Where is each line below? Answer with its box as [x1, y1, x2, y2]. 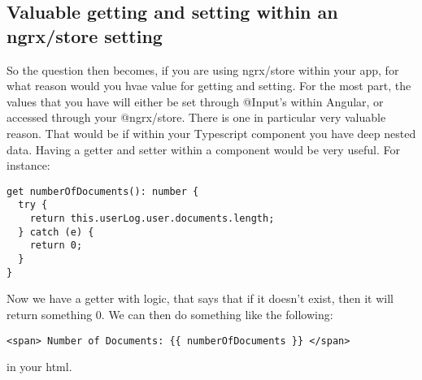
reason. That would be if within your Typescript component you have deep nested [7, 124, 416, 141]
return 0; [29, 240, 83, 252]
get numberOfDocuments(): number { [7, 185, 199, 197]
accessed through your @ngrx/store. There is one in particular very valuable [7, 109, 386, 126]
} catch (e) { [18, 226, 94, 238]
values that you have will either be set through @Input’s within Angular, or [7, 93, 384, 110]
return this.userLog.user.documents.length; [29, 213, 275, 225]
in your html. [7, 358, 72, 375]
